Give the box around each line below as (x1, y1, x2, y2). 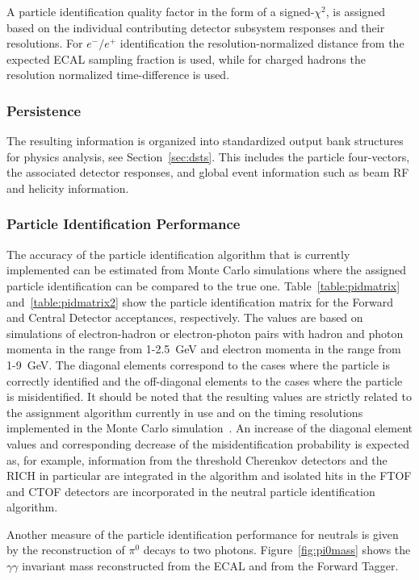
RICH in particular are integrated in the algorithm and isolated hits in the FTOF (6, 467, 412, 484)
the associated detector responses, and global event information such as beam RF (6, 164, 409, 181)
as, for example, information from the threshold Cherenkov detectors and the (6, 451, 388, 468)
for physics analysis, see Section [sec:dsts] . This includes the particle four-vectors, (6, 148, 410, 165)
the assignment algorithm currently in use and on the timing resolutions (6, 403, 363, 420)
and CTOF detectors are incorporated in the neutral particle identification (6, 482, 375, 499)
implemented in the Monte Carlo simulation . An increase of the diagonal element (6, 419, 413, 436)
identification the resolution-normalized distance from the (119, 35, 404, 52)
